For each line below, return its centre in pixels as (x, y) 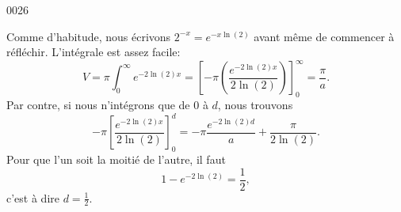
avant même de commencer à (324, 36)
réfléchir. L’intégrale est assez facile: (94, 52)
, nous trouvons (255, 105)
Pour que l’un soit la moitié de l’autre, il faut (116, 159)
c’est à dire (33, 197)
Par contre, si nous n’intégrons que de (98, 105)
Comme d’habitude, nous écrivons (89, 36)
